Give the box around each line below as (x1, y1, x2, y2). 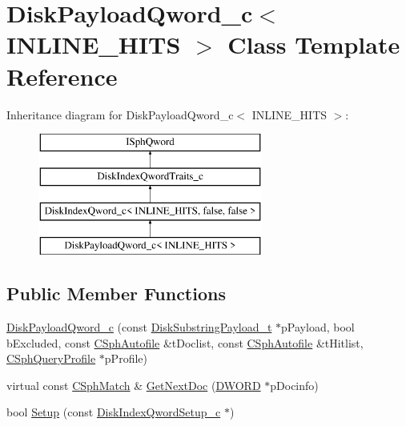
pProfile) (104, 350, 147, 367)
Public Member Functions (6, 281, 226, 306)
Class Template (227, 28, 400, 61)
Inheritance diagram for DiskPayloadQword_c (6, 106, 234, 123)
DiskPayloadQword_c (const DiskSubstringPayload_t (6, 319, 272, 336)
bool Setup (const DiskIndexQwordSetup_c (6, 404, 221, 420)
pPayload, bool (281, 319, 355, 336)
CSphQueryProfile (6, 350, 96, 367)
